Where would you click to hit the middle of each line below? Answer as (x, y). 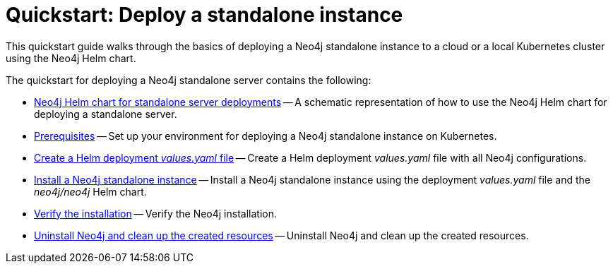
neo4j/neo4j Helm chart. (90, 191)
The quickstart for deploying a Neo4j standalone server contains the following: (189, 80)
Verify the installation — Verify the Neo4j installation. (155, 213)
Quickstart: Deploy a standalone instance (204, 15)
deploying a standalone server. (106, 114)
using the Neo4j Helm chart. (71, 58)
